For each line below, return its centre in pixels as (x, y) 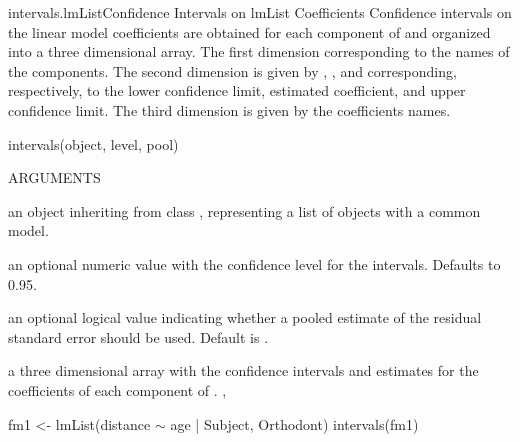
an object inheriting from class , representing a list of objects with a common (244, 210)
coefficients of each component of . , (117, 389)
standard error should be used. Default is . (138, 336)
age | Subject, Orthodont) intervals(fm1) (294, 423)
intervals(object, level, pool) (93, 143)
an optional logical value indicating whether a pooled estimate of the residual (245, 317)
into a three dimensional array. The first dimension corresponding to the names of (259, 51)
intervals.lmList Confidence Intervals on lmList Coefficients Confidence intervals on (260, 12)
